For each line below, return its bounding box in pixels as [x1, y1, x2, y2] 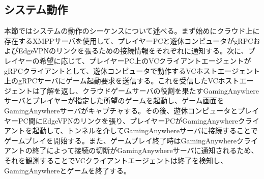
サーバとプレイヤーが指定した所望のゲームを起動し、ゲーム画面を [4, 95, 224, 106]
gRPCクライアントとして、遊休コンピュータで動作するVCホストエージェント [4, 65, 260, 76]
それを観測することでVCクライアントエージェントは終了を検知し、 [4, 155, 227, 165]
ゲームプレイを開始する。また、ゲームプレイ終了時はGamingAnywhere [4, 135, 237, 145]
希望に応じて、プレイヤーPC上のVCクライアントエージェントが [39, 55, 251, 66]
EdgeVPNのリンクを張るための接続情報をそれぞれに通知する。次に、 [18, 45, 248, 56]
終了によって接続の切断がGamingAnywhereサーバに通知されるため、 [32, 145, 258, 156]
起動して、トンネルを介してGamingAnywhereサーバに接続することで [32, 125, 258, 136]
